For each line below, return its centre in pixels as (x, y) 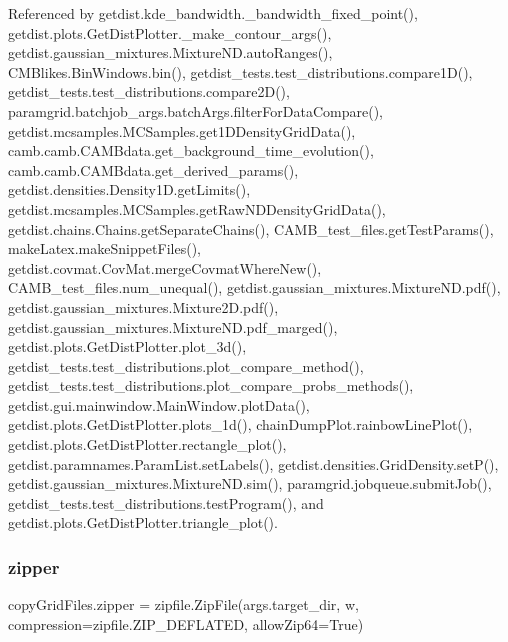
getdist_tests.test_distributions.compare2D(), (149, 91)
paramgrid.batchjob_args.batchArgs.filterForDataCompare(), (196, 110)
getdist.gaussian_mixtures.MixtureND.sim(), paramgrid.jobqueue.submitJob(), (250, 483)
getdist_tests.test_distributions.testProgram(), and (166, 502)
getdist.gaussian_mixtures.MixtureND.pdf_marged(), (173, 326)
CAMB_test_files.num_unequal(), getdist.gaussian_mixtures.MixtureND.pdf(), (254, 287)
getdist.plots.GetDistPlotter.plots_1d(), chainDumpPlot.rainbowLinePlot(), (240, 424)
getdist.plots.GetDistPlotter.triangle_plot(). (143, 522)
